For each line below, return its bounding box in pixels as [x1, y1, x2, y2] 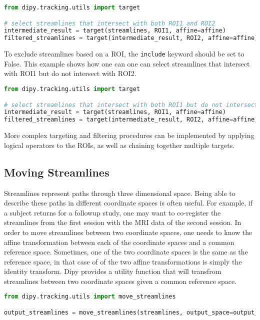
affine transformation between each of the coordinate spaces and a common [4, 236, 234, 247]
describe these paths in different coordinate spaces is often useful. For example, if [4, 197, 253, 208]
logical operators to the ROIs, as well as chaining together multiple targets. [4, 139, 235, 150]
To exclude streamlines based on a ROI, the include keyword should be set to [4, 48, 244, 59]
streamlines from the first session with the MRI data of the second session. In [4, 217, 241, 227]
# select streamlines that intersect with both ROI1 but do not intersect [4, 101, 258, 108]
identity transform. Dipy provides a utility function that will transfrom [4, 266, 221, 276]
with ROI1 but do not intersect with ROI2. [4, 68, 136, 78]
